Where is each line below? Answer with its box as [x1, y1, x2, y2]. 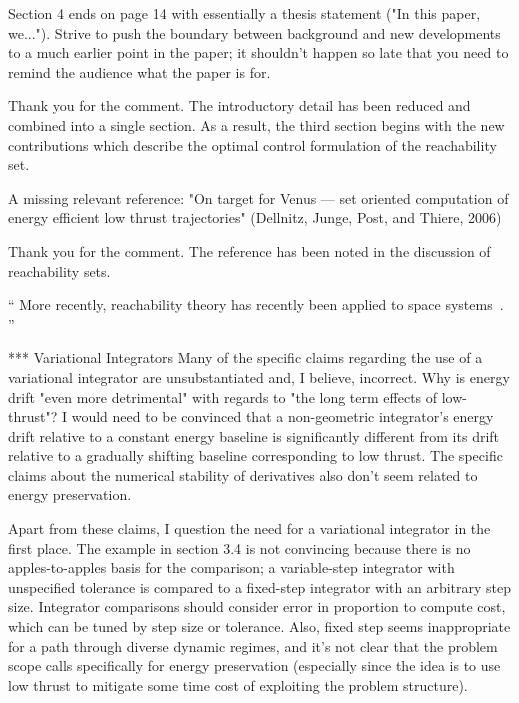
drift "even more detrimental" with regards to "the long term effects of [8, 386, 438, 407]
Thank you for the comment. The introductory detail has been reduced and [8, 95, 471, 116]
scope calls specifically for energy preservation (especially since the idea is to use [8, 655, 501, 676]
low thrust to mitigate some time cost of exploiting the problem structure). [8, 674, 468, 695]
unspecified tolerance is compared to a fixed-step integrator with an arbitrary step [8, 576, 512, 597]
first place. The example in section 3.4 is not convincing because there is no [8, 537, 471, 558]
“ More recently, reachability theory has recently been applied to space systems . [8, 294, 504, 315]
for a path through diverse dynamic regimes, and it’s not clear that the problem [8, 635, 498, 656]
